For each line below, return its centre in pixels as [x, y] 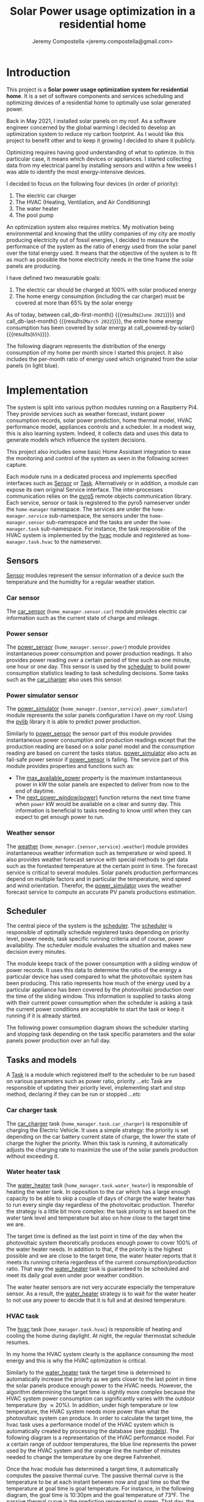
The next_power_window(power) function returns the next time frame [103, 798]
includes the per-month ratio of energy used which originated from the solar [102, 359]
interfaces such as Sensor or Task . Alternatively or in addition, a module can [102, 483]
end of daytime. [35, 791]
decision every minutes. [36, 952]
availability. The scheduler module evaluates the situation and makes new [99, 945]
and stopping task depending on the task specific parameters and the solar [101, 1034]
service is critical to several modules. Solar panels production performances [102, 872]
